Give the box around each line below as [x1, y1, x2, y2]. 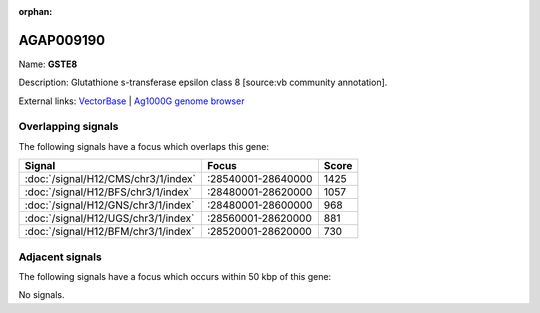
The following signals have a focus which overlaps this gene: [18, 140, 270, 152]
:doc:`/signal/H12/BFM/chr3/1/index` [24, 225, 195, 239]
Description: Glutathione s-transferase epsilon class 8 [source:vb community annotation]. [18, 76, 388, 89]
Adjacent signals [18, 250, 102, 264]
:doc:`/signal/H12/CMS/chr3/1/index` [24, 172, 197, 186]
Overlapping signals [18, 120, 119, 134]
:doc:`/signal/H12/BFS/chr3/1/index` [24, 185, 193, 199]
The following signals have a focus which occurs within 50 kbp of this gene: [18, 270, 332, 282]
